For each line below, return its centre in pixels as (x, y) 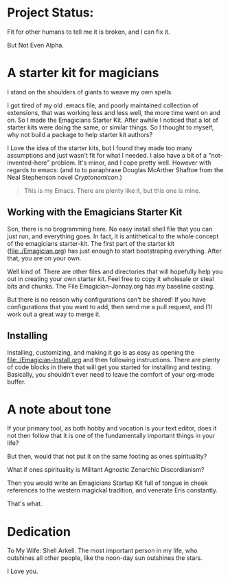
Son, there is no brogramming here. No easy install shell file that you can (110, 229)
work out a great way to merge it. (54, 314)
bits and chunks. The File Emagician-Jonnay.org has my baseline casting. (111, 286)
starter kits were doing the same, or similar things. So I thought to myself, (111, 127)
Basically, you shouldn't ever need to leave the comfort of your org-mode (111, 374)
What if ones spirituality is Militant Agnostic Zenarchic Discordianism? (106, 470)
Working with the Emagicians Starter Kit (95, 212)
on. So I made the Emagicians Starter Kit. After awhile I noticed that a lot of (113, 120)
